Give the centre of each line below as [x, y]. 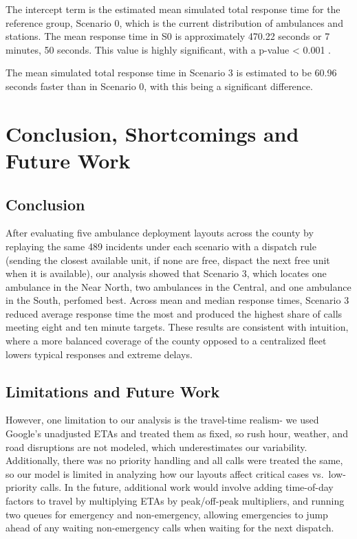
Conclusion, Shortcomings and [152, 133]
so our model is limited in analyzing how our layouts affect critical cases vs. [165, 473]
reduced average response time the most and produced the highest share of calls [174, 313]
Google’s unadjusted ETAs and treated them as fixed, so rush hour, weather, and [177, 433]
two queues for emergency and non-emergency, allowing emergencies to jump [167, 514]
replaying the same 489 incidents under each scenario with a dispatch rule [161, 246]
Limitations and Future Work [113, 391]
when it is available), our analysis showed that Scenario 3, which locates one [166, 273]
